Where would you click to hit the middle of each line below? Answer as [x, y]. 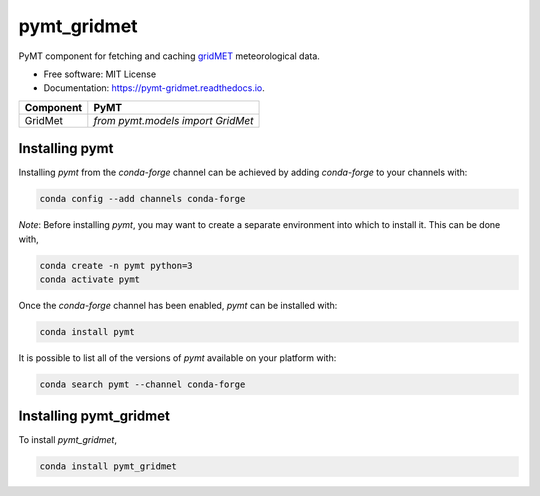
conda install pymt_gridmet [108, 466]
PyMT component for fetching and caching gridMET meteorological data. [169, 56]
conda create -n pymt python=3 [116, 265]
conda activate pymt [89, 279]
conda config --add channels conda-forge [142, 199]
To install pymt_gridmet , [67, 440]
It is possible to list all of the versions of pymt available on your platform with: [177, 357]
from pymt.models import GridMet [173, 120]
